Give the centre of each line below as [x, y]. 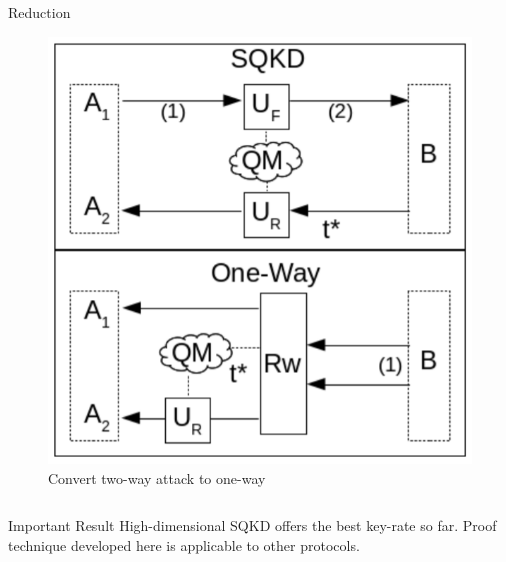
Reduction [39, 12]
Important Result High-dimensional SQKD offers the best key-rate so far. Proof [252, 525]
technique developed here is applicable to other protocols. [184, 544]
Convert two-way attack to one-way [157, 477]
